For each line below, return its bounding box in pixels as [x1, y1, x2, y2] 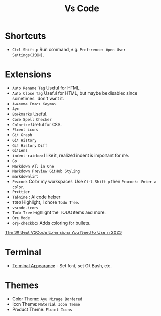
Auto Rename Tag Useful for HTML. [12, 85, 81, 91]
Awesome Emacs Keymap [12, 101, 56, 106]
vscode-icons [12, 205, 39, 210]
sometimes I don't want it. [12, 95, 64, 101]
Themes [5, 280, 39, 291]
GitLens [12, 148, 28, 153]
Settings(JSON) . [12, 52, 45, 58]
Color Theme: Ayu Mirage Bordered [12, 296, 83, 302]
